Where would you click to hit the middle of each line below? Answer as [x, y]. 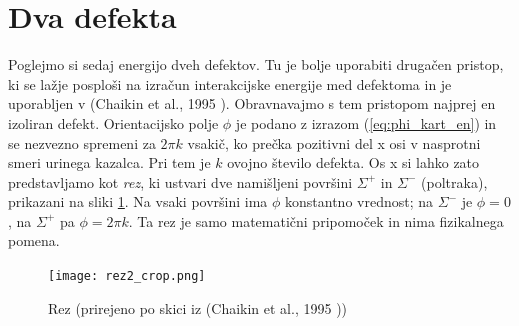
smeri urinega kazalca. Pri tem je [109, 162]
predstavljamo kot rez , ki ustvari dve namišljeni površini [180, 181]
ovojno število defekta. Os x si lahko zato [353, 162]
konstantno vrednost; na [359, 201]
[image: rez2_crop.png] [127, 276]
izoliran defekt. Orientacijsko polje [113, 122]
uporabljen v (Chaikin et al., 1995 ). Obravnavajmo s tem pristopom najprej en [252, 103]
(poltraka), [454, 181]
